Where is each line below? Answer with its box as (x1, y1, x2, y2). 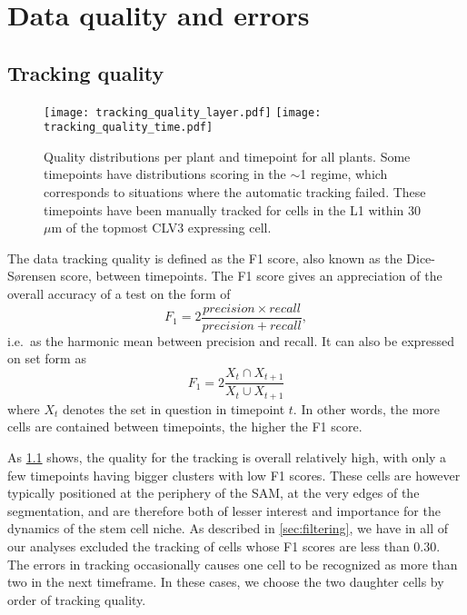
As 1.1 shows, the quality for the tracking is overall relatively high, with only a (7, 448, 447, 467)
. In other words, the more (293, 399, 441, 418)
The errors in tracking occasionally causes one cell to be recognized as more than (7, 554, 458, 573)
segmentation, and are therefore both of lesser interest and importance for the (7, 501, 441, 520)
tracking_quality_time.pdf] (44, 121, 214, 134)
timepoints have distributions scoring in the (44, 164, 286, 184)
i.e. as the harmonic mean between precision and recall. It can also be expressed (7, 331, 455, 350)
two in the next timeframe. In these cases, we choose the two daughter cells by (7, 572, 444, 591)
